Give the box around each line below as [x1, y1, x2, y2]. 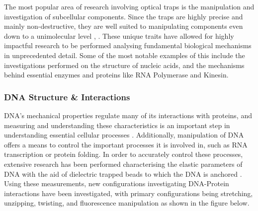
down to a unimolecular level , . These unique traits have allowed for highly [4, 30, 234, 41]
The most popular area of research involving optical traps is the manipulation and [4, 1, 255, 11]
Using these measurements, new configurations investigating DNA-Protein [4, 178, 229, 189]
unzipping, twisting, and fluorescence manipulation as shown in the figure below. [4, 198, 250, 208]
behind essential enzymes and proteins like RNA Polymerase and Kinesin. [4, 70, 229, 80]
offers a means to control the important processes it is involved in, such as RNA [4, 139, 248, 149]
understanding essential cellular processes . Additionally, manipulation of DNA [4, 130, 244, 140]
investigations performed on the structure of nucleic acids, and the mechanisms [4, 60, 245, 70]
